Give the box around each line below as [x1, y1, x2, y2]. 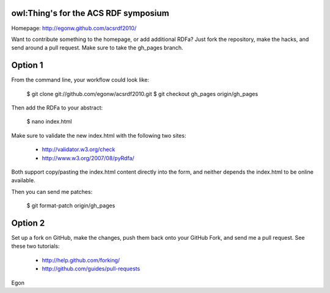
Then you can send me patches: [11, 188, 93, 195]
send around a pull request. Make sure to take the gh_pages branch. [11, 44, 183, 51]
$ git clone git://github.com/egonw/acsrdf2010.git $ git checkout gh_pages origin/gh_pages [26, 90, 258, 97]
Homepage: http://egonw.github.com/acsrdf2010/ [11, 24, 137, 32]
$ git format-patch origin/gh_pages [26, 202, 116, 209]
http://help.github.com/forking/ [42, 256, 120, 264]
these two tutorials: [11, 242, 60, 250]
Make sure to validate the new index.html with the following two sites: [11, 132, 186, 139]
